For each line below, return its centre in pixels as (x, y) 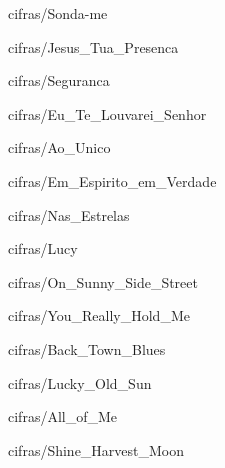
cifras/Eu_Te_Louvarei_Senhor (107, 113)
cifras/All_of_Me (63, 416)
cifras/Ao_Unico (59, 147)
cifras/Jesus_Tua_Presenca (93, 46)
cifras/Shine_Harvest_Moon (96, 449)
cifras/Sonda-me (58, 13)
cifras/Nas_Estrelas (69, 214)
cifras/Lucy (43, 248)
